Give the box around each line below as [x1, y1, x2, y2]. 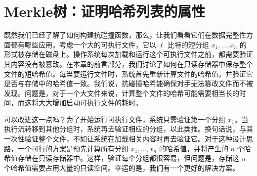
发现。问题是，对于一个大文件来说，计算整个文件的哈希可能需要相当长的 [4, 88, 239, 98]
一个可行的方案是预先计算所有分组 [17, 143, 128, 153]
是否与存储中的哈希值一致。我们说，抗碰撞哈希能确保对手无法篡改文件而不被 [4, 78, 253, 88]
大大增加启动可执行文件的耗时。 [38, 97, 142, 108]
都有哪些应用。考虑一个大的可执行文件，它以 [10, 39, 156, 49]
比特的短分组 [167, 39, 209, 49]
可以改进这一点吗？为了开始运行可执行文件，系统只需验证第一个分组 [4, 114, 225, 124]
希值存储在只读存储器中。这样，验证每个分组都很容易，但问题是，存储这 [4, 153, 239, 163]
